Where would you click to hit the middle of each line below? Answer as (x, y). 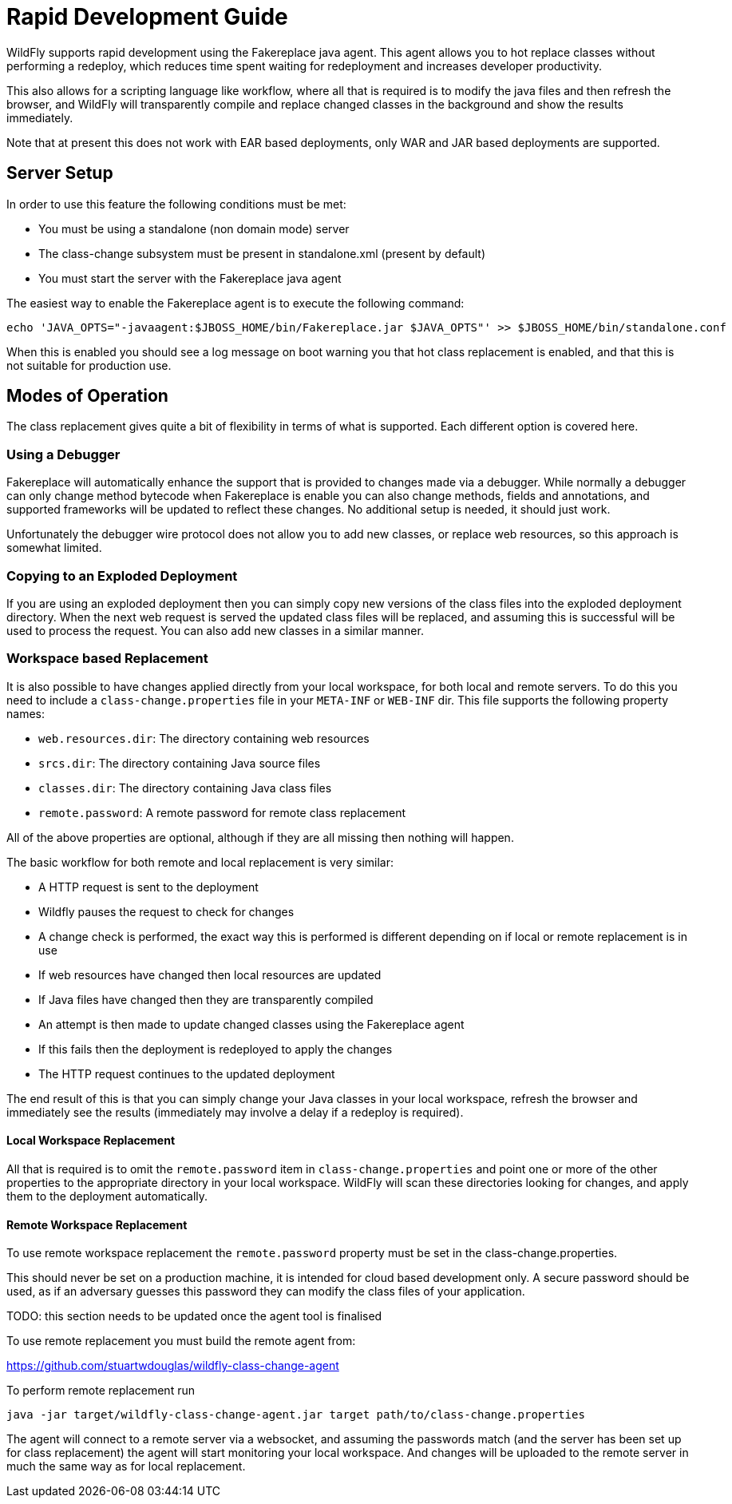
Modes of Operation (87, 396)
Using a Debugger (63, 454)
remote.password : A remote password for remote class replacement (222, 812)
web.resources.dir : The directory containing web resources (204, 738)
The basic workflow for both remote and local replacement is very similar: (200, 862)
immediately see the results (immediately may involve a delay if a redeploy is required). (235, 1112)
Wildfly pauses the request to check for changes (166, 911)
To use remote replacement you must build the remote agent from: (181, 1341)
